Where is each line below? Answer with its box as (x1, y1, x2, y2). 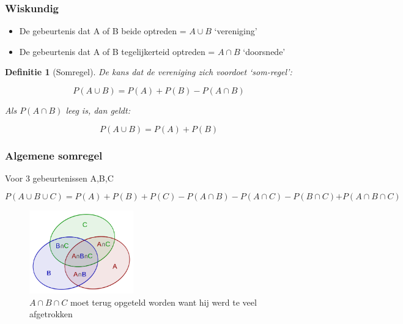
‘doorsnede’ (243, 45, 286, 57)
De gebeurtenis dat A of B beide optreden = (19, 24, 187, 37)
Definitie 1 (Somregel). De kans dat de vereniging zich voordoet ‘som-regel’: (5, 65, 292, 78)
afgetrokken (29, 307, 73, 320)
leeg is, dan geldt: (65, 104, 130, 116)
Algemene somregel (5, 147, 103, 163)
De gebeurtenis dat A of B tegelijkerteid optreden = (19, 45, 215, 57)
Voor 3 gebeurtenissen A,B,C (5, 171, 114, 184)
